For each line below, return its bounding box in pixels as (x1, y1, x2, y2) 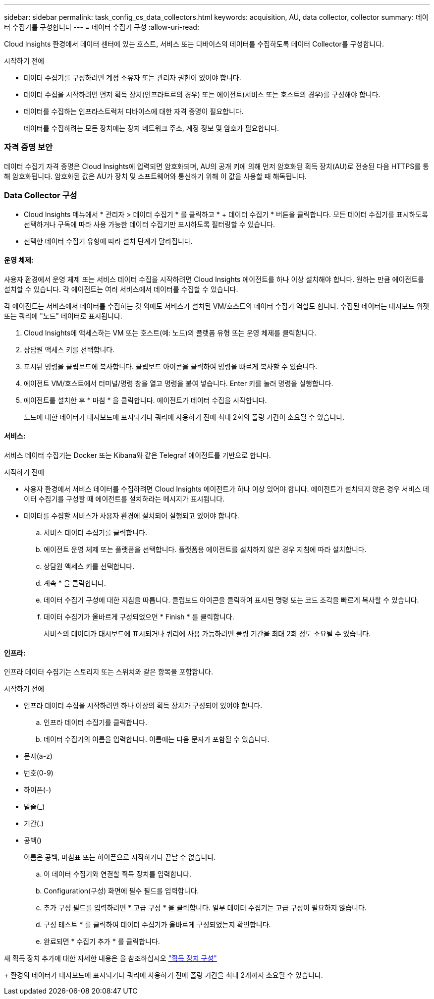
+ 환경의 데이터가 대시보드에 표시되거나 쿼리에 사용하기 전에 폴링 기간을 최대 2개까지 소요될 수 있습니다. (4, 971, 323, 980)
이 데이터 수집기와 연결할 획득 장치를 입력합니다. (44, 870, 192, 879)
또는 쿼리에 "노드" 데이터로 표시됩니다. (4, 311, 122, 320)
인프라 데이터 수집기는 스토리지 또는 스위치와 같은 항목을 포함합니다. (4, 667, 213, 676)
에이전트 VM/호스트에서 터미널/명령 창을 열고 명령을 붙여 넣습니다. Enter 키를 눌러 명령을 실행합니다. (24, 379, 333, 388)
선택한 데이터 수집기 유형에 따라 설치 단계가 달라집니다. (24, 236, 193, 245)
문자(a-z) (24, 752, 53, 761)
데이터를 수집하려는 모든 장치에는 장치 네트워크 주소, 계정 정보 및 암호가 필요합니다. (24, 124, 279, 132)
